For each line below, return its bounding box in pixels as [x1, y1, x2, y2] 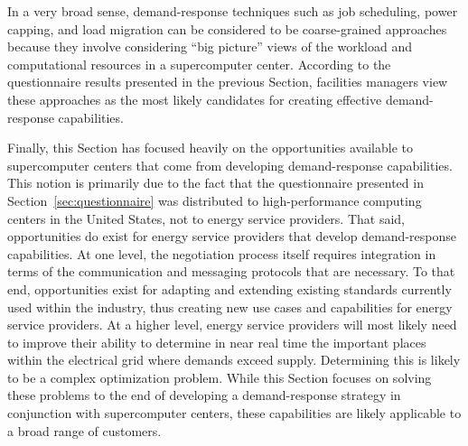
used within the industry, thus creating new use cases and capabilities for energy [7, 297, 453, 316]
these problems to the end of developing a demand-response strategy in [7, 386, 401, 404]
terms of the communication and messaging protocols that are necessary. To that [7, 262, 455, 281]
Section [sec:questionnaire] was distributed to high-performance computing [7, 190, 422, 209]
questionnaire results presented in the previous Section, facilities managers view [7, 72, 448, 91]
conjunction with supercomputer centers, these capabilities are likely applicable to [7, 404, 462, 423]
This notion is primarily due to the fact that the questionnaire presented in [7, 173, 424, 192]
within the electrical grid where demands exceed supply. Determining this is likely [7, 350, 461, 369]
